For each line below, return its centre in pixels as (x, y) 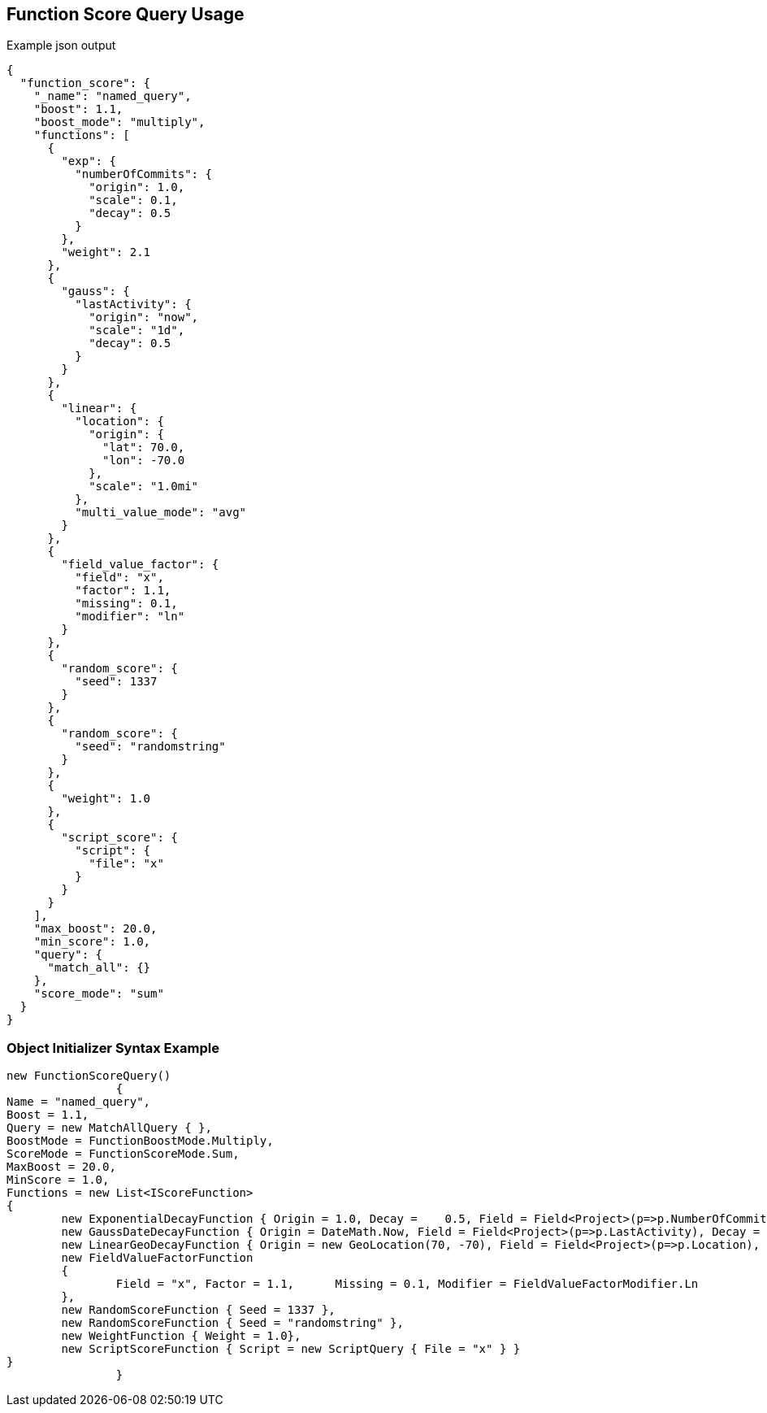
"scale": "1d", (137, 330)
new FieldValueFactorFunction (157, 1258)
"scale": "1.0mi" (144, 487)
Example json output (61, 46)
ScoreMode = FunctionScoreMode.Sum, (123, 1154)
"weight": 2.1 (106, 252)
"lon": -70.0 (144, 461)
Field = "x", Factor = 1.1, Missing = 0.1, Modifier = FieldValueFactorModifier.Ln (407, 1284)
